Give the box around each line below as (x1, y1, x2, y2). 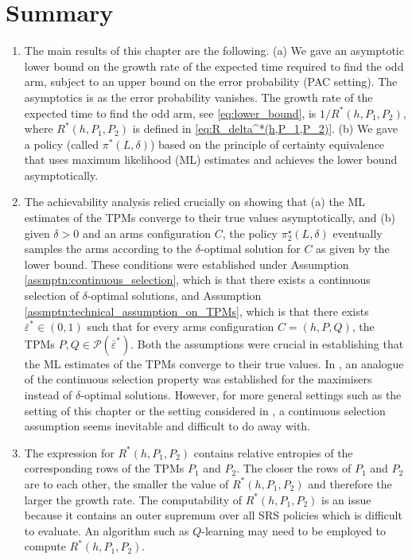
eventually (332, 224, 383, 241)
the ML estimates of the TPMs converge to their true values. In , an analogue (24, 355, 404, 371)
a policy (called (24, 135, 99, 152)
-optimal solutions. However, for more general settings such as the (80, 387, 402, 402)
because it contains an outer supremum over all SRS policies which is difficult (24, 507, 402, 523)
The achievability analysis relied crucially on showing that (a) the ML (24, 193, 366, 210)
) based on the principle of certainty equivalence (150, 135, 385, 152)
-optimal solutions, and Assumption (87, 287, 262, 304)
